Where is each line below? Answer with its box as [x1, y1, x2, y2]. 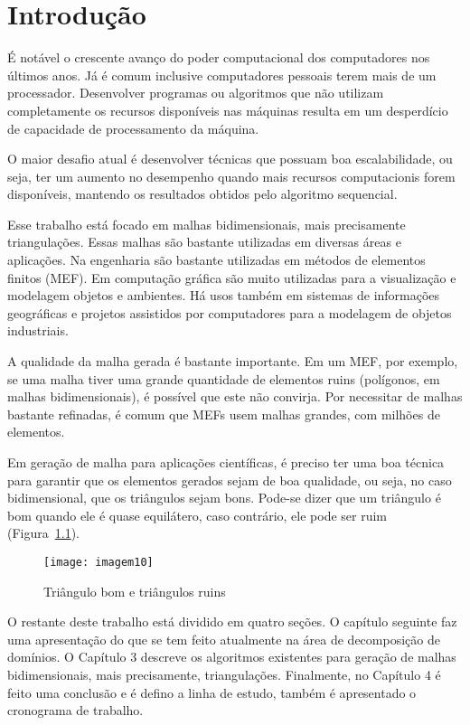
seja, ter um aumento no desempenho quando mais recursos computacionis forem [7, 166, 456, 185]
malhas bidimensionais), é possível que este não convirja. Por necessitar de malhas [7, 387, 463, 406]
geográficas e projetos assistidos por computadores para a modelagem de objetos [7, 303, 452, 322]
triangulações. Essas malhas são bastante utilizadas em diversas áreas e [7, 232, 401, 251]
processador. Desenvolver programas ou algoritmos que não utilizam [7, 83, 384, 102]
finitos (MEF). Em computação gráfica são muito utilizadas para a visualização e [7, 268, 456, 287]
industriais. [7, 321, 69, 340]
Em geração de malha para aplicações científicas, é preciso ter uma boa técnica [7, 453, 445, 471]
